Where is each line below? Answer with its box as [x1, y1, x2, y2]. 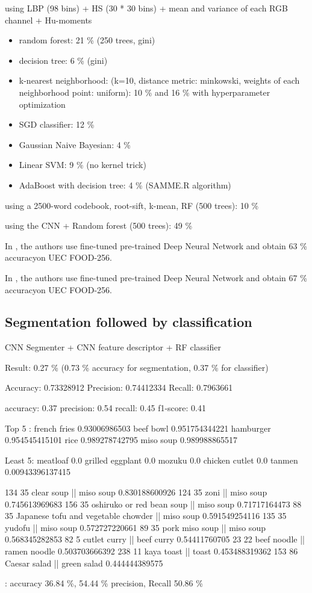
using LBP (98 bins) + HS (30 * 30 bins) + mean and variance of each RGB [5, 2, 288, 14]
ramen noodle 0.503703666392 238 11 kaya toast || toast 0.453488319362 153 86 [5, 545, 298, 557]
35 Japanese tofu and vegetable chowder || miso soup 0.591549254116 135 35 [5, 509, 287, 522]
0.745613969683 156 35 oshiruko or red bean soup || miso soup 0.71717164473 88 [5, 497, 302, 510]
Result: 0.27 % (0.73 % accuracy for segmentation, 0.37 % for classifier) [5, 361, 269, 373]
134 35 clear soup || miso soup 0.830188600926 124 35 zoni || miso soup [5, 486, 267, 498]
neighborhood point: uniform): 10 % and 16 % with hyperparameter [19, 85, 270, 98]
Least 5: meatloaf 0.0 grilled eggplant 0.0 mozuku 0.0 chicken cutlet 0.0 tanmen [5, 453, 298, 466]
